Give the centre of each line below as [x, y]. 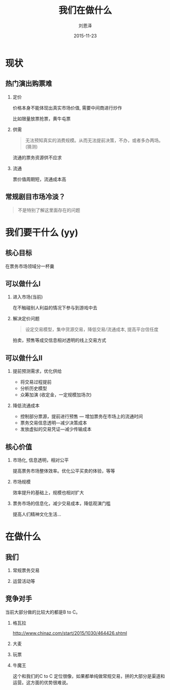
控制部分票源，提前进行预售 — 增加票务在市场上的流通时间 [81, 417]
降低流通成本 [26, 405]
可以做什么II [24, 358]
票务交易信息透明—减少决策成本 [54, 423]
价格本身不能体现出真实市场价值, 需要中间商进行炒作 [67, 108]
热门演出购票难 [29, 84]
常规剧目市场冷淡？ [35, 197]
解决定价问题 [26, 319]
